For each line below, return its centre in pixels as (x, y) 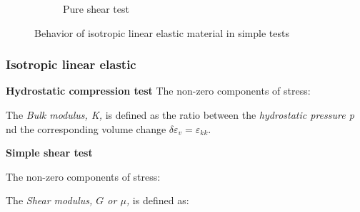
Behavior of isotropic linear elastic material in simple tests (162, 32)
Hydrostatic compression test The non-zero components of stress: (158, 91)
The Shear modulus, (49, 200)
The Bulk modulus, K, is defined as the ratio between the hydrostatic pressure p (180, 115)
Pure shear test (96, 9)
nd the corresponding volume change (86, 128)
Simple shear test (49, 153)
